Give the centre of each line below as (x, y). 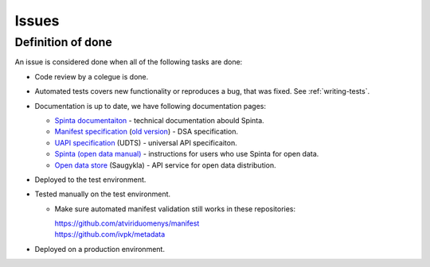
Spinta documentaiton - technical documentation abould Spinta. (159, 120)
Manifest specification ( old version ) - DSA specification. (147, 132)
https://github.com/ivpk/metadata (110, 234)
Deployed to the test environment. (90, 180)
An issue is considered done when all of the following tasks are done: (129, 62)
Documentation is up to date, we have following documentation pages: (150, 106)
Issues (37, 21)
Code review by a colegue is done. (92, 76)
